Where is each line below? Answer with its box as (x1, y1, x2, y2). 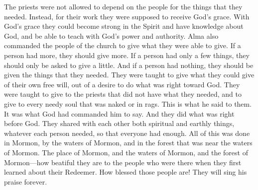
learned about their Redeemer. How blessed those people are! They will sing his (4, 167, 247, 177)
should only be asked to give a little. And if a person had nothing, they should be (4, 60, 254, 70)
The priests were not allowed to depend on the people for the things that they (4, 1, 243, 11)
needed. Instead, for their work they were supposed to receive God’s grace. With (4, 11, 250, 21)
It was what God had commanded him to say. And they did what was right (4, 108, 235, 119)
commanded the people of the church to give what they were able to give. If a (4, 40, 241, 51)
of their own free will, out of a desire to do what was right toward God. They (4, 79, 240, 89)
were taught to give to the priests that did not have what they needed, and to (4, 89, 242, 99)
